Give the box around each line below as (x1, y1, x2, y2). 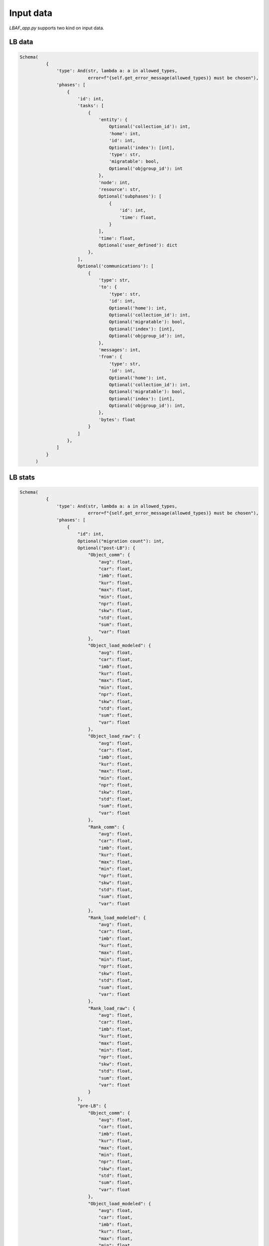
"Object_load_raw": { (88, 733, 141, 739)
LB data (9, 38, 33, 46)
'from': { (98, 354, 123, 360)
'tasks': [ (77, 103, 104, 109)
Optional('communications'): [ (77, 263, 154, 269)
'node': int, (98, 179, 131, 185)
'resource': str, (98, 186, 141, 192)
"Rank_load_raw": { (88, 1005, 135, 1011)
